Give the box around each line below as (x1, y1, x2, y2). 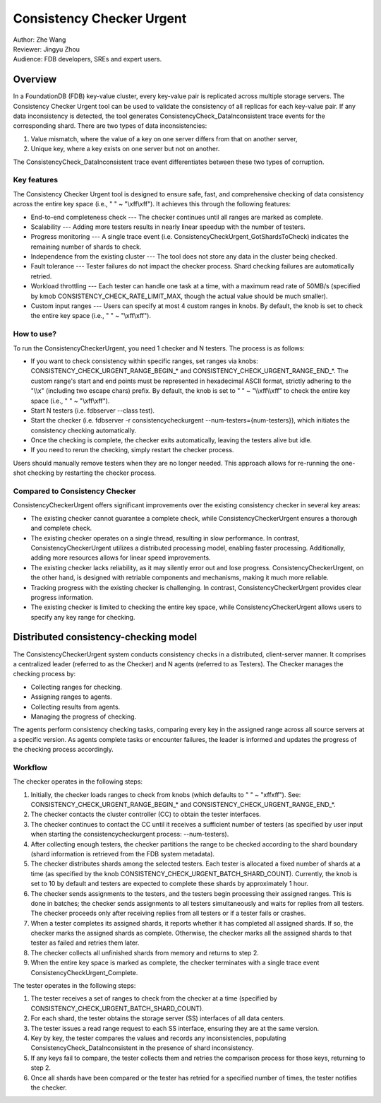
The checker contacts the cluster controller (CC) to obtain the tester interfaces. (30, 810, 261, 819)
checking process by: (13, 670, 76, 678)
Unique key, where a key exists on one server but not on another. (30, 145, 220, 153)
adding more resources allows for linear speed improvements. (30, 553, 211, 562)
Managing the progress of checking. (30, 712, 137, 721)
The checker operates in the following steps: (13, 777, 143, 786)
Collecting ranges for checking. (30, 683, 123, 691)
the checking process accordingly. (13, 745, 114, 754)
